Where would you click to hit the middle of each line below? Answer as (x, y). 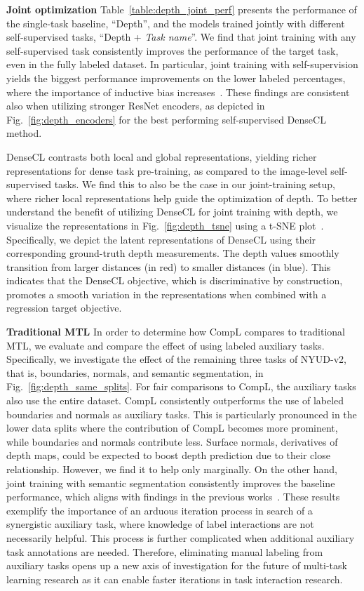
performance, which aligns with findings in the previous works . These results (173, 497)
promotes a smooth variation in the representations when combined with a (167, 294)
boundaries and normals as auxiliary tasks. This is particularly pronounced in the (182, 414)
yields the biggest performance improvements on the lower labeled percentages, (176, 78)
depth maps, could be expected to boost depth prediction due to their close (168, 455)
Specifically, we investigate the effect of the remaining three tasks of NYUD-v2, (177, 359)
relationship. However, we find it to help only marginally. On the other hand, (172, 469)
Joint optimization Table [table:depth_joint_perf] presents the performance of (182, 9)
